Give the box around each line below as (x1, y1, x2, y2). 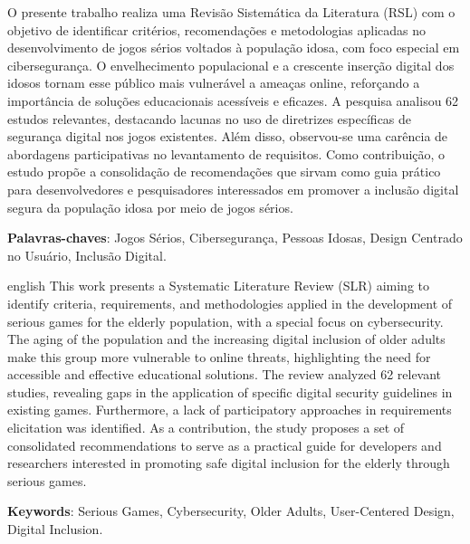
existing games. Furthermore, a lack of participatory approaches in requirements (7, 400, 452, 419)
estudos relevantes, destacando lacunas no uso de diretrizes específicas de (7, 109, 412, 128)
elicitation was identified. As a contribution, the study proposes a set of (7, 418, 405, 437)
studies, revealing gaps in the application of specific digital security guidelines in (7, 382, 453, 401)
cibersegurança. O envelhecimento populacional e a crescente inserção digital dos (7, 55, 455, 74)
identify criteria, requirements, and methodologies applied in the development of (7, 293, 453, 312)
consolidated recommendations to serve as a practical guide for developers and (7, 435, 442, 454)
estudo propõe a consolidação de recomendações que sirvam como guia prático (7, 162, 441, 181)
